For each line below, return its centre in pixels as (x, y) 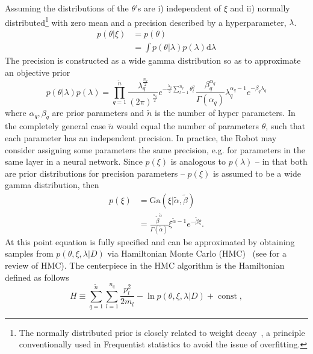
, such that (286, 126)
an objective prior (38, 72)
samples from (29, 253)
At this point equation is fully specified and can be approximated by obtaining (150, 241)
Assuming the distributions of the (67, 8)
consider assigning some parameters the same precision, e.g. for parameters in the (155, 149)
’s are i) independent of (178, 8)
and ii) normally (260, 8)
